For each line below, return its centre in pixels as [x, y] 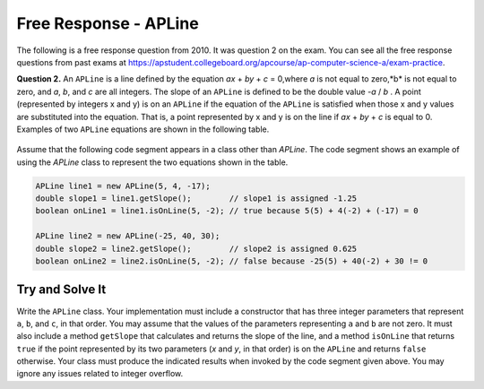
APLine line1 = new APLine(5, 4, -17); [123, 186]
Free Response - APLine [108, 23]
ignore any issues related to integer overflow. [100, 374]
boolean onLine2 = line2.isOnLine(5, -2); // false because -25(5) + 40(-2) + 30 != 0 [232, 261]
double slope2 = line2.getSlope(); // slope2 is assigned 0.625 [196, 248]
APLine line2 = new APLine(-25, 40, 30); [128, 236]
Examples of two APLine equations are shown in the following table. [143, 129]
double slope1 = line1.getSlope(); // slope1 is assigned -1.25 [196, 199]
